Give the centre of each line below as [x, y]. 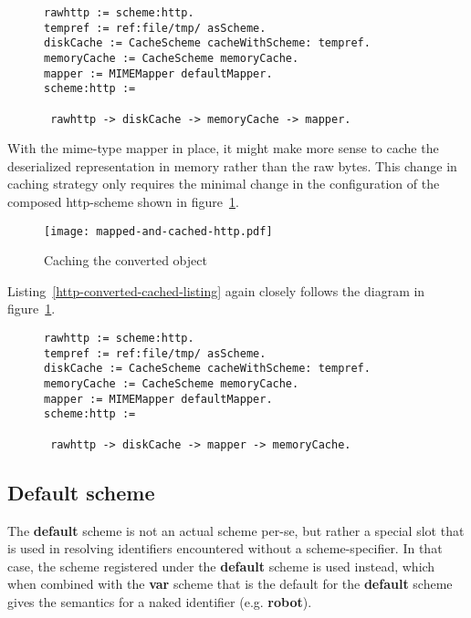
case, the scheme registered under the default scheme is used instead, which [221, 566]
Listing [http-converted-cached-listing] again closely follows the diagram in [216, 290]
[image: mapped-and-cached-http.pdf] [158, 231]
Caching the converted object [126, 260]
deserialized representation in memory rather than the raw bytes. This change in [232, 165]
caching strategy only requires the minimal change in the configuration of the [224, 184]
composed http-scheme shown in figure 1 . [123, 202]
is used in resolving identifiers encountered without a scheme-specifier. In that [225, 548]
